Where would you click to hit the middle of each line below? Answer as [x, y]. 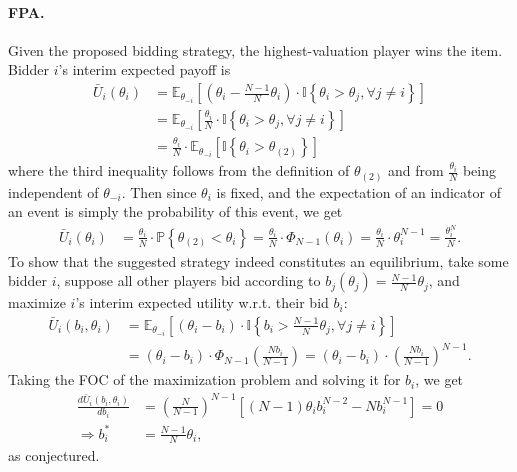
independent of [53, 191]
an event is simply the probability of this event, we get [175, 211]
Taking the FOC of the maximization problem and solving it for [204, 379]
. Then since [159, 191]
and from [416, 170]
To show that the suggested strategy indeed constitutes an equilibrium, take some [258, 260]
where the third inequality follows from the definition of [179, 170]
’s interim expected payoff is [144, 69]
